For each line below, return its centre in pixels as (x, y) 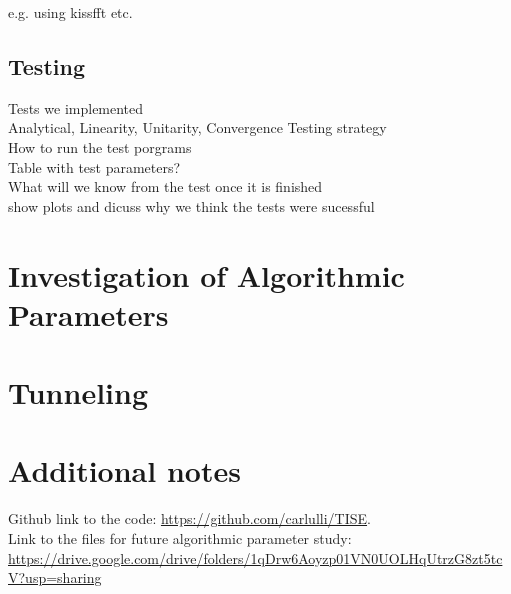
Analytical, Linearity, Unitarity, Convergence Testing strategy (197, 127)
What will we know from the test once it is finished (165, 186)
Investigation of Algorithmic (206, 274)
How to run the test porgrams (100, 146)
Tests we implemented (76, 107)
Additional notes (124, 470)
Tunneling (78, 392)
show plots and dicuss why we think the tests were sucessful (191, 205)
